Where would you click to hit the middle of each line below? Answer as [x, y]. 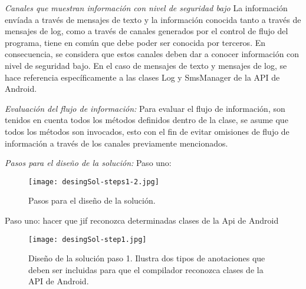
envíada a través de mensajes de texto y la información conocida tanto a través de [153, 19]
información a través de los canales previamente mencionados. [116, 143]
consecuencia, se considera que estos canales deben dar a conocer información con [152, 54]
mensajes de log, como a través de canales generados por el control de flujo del [147, 31]
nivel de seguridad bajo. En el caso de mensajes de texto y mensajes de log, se [146, 65]
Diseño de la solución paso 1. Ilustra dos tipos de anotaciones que [147, 258]
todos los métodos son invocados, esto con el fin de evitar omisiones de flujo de [147, 131]
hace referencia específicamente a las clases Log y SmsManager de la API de [142, 77]
